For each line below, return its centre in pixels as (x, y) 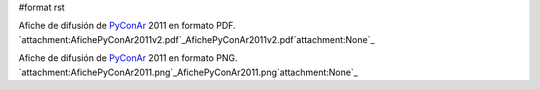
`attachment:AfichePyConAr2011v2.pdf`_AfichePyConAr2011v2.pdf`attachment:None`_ (196, 39)
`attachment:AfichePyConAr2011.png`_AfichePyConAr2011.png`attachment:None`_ (188, 72)
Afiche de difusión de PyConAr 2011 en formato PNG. (128, 58)
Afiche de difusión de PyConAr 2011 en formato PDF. (127, 26)
